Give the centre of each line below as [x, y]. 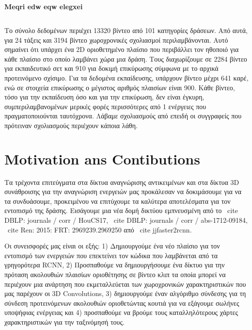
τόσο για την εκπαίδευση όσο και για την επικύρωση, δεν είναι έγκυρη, [104, 97]
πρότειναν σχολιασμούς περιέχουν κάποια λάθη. [71, 125]
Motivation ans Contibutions [102, 158]
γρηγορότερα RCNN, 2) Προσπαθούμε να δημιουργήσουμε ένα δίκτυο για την [115, 265]
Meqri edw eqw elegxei [44, 6]
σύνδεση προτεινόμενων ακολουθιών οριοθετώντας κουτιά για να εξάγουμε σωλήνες [122, 303]
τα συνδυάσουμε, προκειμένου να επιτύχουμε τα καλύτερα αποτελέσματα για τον [118, 201]
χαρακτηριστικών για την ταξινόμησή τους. [64, 322]
